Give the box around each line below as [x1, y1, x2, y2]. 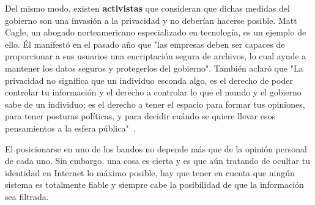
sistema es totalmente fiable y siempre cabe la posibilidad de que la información [5, 178, 304, 191]
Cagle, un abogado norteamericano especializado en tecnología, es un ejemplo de [5, 26, 306, 39]
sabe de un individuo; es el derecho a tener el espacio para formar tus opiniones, [5, 97, 305, 110]
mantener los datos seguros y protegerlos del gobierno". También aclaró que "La [5, 61, 303, 74]
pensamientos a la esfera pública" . [5, 121, 136, 134]
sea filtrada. [5, 190, 49, 203]
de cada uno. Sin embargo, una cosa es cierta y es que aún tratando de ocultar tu [5, 154, 310, 167]
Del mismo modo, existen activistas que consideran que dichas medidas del [5, 2, 290, 14]
